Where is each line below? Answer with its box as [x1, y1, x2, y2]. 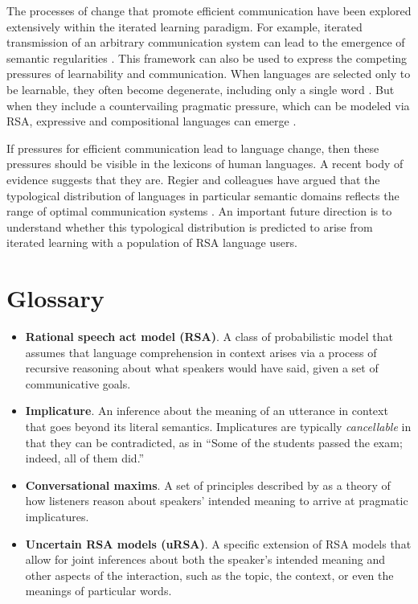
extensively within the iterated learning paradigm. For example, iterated [6, 18, 363, 35]
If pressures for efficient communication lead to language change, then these [6, 139, 379, 156]
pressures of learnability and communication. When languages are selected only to [6, 65, 411, 82]
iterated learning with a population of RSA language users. [6, 234, 297, 251]
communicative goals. [25, 375, 131, 392]
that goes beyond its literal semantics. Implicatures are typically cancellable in [25, 418, 412, 434]
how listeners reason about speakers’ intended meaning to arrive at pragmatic [25, 492, 408, 509]
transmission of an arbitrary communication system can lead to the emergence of [6, 34, 405, 51]
